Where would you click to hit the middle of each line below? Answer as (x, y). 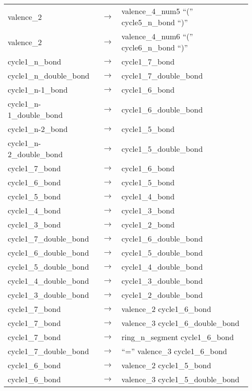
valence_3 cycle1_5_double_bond (180, 379)
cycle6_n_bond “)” (155, 47)
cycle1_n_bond (35, 61)
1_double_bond (35, 115)
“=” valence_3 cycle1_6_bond (174, 351)
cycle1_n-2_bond (38, 129)
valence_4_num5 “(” (157, 11)
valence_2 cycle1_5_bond (166, 365)
